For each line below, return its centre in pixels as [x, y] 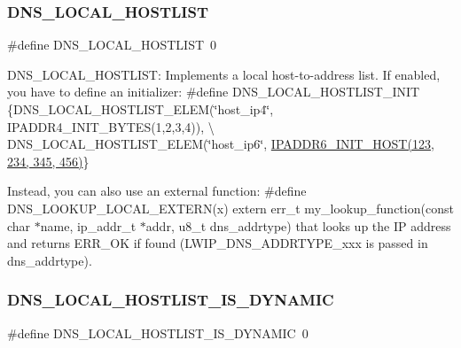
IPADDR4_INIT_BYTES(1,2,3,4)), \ [111, 126]
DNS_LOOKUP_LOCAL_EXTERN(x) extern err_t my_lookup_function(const [230, 208]
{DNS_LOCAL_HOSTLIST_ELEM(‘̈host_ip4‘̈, [141, 109]
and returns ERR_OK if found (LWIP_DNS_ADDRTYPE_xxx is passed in [218, 243]
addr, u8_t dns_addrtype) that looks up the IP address [298, 225]
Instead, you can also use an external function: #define [157, 191]
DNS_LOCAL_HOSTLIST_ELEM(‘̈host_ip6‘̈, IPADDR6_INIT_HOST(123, [221, 144]
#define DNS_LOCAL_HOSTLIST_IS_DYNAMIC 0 [158, 333]
